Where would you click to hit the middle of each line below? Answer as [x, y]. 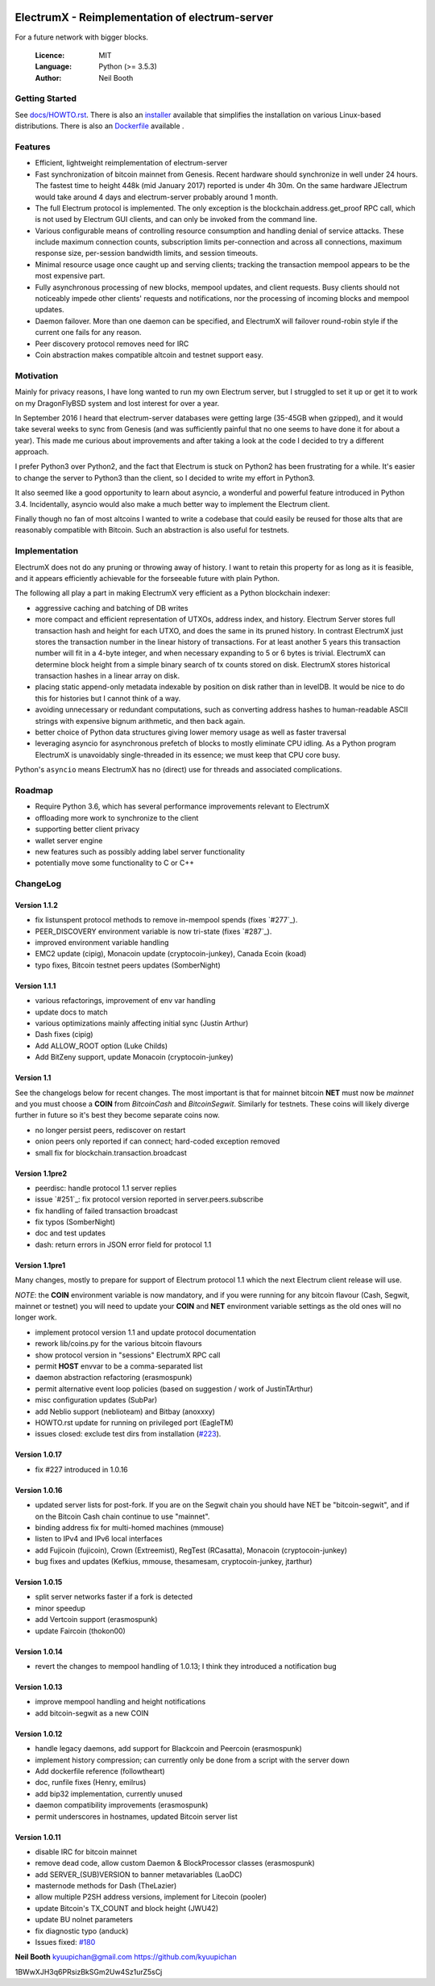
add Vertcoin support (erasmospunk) [96, 1620]
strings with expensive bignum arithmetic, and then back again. [140, 721]
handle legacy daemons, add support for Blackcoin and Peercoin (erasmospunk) [168, 1749]
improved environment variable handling [102, 943]
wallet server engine [69, 840]
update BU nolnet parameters [84, 1920]
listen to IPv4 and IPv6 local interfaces [99, 1539]
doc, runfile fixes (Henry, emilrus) [91, 1783]
